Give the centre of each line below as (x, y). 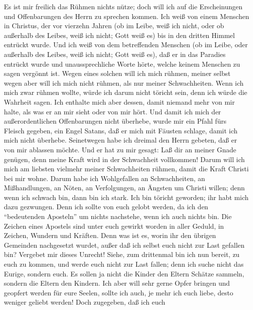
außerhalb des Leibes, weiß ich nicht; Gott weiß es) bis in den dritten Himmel (119, 35)
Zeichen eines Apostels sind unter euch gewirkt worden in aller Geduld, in (114, 226)
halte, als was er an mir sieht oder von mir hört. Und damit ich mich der (113, 111)
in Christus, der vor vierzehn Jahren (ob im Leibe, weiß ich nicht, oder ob (114, 26)
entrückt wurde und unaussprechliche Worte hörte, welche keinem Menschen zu (122, 64)
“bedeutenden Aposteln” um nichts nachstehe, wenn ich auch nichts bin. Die (118, 216)
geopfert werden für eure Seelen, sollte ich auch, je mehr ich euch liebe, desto (119, 292)
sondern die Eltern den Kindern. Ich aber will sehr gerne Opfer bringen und (117, 283)
